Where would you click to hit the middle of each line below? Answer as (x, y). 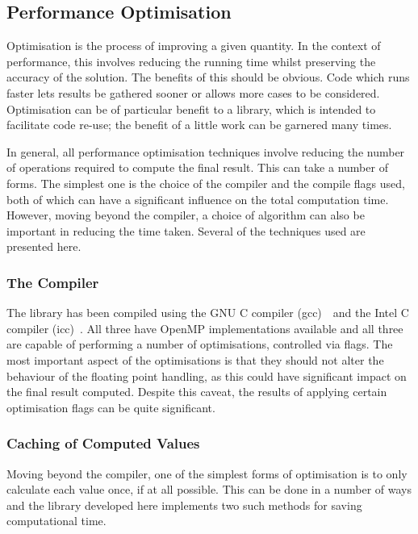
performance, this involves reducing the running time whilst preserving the (191, 61)
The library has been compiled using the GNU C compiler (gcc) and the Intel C (208, 313)
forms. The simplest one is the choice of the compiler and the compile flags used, (206, 183)
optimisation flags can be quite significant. (111, 407)
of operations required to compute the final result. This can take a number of (197, 167)
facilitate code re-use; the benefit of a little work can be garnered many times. (199, 125)
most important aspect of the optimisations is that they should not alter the (195, 359)
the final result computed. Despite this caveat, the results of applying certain (197, 392)
